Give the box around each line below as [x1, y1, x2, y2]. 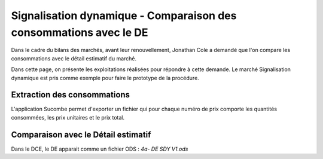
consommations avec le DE [11, 26, 149, 39]
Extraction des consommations [11, 90, 130, 100]
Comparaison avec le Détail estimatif [11, 129, 151, 140]
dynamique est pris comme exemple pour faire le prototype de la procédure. [11, 74, 200, 81]
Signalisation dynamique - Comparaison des [11, 9, 237, 22]
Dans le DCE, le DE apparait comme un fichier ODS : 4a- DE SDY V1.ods [11, 145, 188, 152]
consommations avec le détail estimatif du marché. [11, 54, 137, 62]
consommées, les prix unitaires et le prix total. [11, 114, 125, 121]
